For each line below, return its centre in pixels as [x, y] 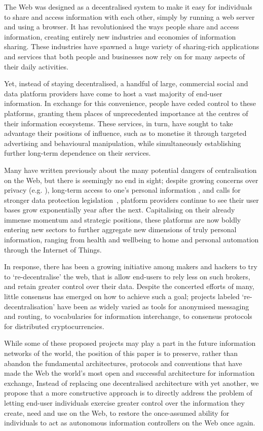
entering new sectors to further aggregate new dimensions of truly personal [120, 229]
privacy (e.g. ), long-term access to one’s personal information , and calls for [122, 190]
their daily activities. [36, 66]
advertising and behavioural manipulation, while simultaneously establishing [123, 143]
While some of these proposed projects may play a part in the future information [130, 343]
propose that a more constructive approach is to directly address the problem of [128, 393]
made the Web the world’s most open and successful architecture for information [129, 373]
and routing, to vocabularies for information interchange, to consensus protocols [128, 316]
